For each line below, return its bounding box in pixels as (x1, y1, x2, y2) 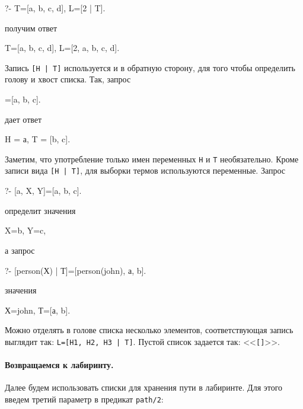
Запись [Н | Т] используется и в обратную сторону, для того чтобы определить (5, 61, 295, 74)
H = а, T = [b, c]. (5, 133, 71, 145)
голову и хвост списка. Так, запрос (5, 73, 131, 85)
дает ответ (5, 113, 42, 125)
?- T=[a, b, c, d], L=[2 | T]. (5, 2, 106, 14)
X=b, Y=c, (5, 224, 46, 237)
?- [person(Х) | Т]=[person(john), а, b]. (5, 264, 146, 276)
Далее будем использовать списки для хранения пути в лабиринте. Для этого (5, 381, 283, 394)
